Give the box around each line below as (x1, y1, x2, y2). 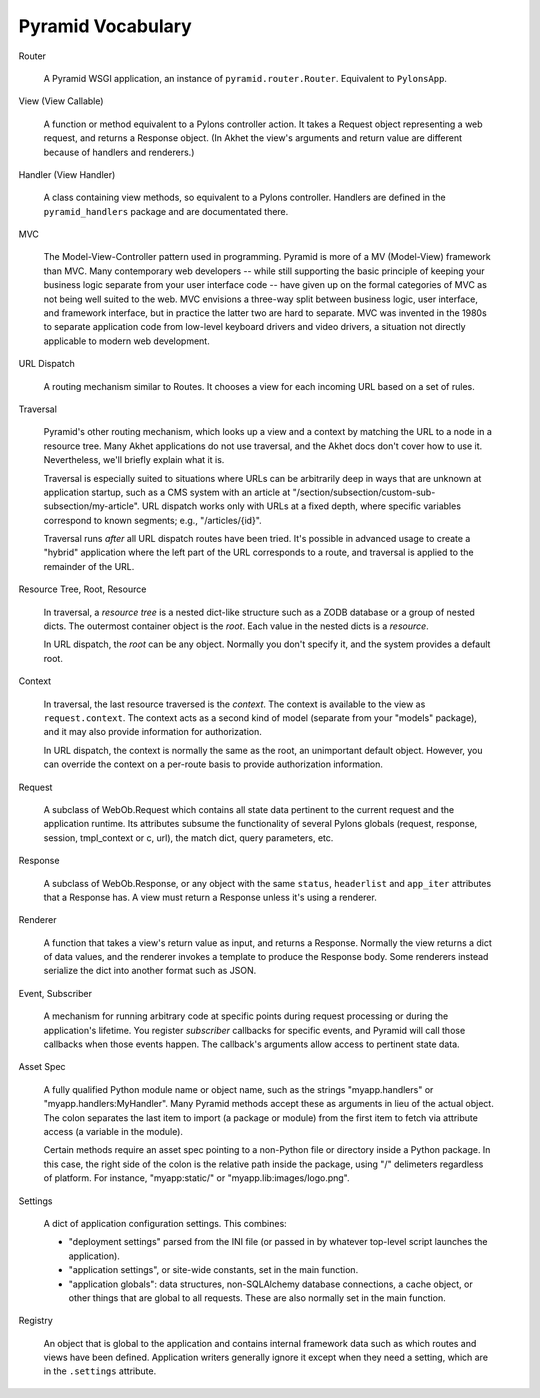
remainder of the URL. (43, 560, 135, 572)
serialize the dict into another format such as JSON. (43, 965, 257, 977)
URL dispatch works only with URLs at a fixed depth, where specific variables (141, 500, 462, 512)
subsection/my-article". (43, 500, 140, 512)
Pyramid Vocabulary (18, 15, 192, 37)
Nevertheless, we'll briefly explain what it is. (43, 454, 225, 466)
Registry (18, 1315, 54, 1327)
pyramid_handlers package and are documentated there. (43, 205, 289, 217)
